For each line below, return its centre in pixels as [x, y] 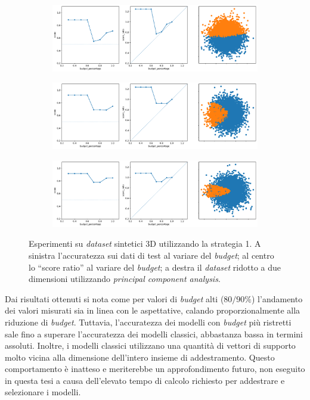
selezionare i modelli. [43, 392]
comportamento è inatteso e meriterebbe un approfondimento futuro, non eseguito [155, 369]
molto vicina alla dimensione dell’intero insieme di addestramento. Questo [140, 357]
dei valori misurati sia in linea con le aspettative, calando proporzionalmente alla [153, 310]
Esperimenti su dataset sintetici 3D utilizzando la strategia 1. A [145, 244]
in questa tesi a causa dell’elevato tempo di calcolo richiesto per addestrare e [145, 380]
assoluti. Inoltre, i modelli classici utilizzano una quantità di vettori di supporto [150, 345]
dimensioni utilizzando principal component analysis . [125, 279]
